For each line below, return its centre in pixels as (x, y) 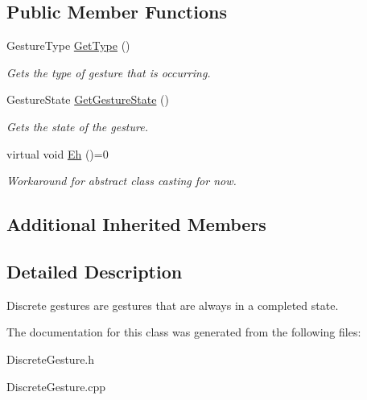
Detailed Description (95, 271)
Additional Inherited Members (136, 224)
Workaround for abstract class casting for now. (122, 181)
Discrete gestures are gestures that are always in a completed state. (173, 305)
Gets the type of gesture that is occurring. (109, 72)
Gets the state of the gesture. (77, 126)
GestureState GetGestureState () (88, 99)
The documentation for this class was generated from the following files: (184, 332)
